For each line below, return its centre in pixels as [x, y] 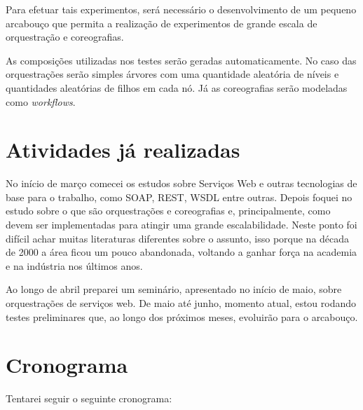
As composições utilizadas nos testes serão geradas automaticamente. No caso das [181, 60]
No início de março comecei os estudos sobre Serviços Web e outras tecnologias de [181, 183]
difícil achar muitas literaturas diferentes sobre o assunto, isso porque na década [178, 238]
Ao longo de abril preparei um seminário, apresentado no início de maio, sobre [174, 289]
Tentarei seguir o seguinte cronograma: [89, 398]
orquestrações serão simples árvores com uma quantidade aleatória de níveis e [172, 74]
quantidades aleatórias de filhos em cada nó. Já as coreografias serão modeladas [177, 87]
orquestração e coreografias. [65, 37]
